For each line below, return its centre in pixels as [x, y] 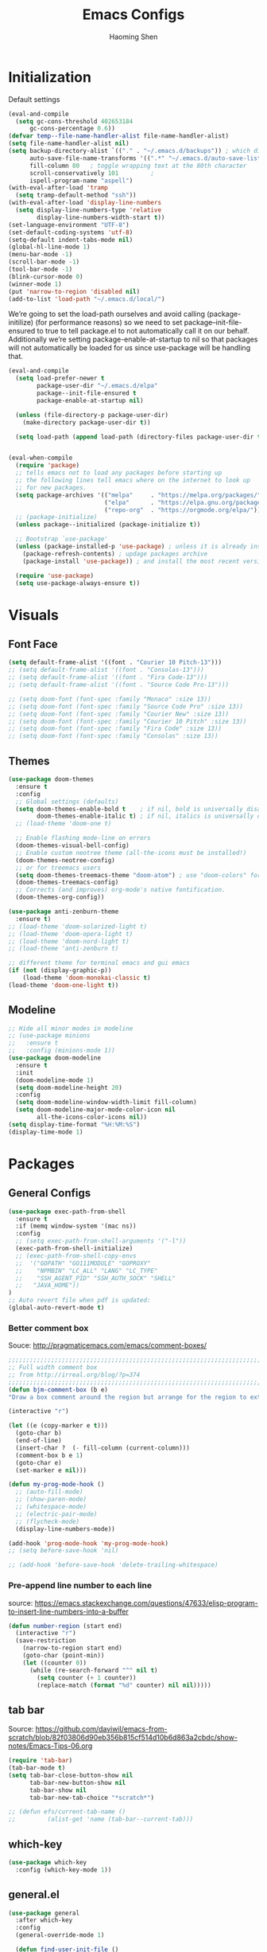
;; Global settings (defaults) [67, 802]
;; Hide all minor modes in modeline [71, 1029]
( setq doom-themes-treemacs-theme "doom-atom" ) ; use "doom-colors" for [138, 875]
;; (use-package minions [49, 1036]
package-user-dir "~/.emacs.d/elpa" [97, 386]
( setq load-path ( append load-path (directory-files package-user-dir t [138, 437]
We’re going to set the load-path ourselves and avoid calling [106, 314]
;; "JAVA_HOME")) [48, 1286]
